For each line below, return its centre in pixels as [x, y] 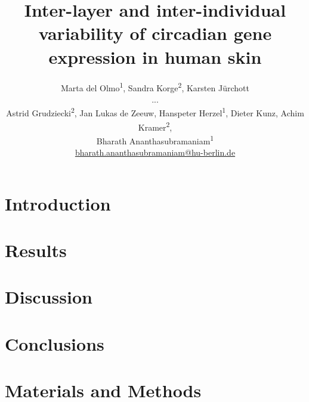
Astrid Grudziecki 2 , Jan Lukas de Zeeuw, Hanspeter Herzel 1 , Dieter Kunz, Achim [155, 112]
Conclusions [55, 343]
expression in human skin [155, 56]
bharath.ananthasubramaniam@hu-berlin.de [155, 152]
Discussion [49, 297]
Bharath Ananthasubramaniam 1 [155, 140]
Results [36, 250]
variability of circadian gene [155, 33]
